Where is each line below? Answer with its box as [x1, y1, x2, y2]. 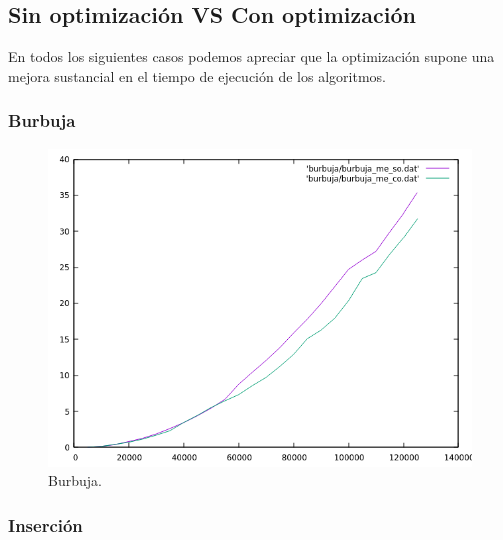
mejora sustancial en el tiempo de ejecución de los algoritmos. [8, 65, 386, 86]
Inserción [8, 512, 83, 537]
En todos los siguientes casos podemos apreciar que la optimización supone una [8, 46, 495, 67]
